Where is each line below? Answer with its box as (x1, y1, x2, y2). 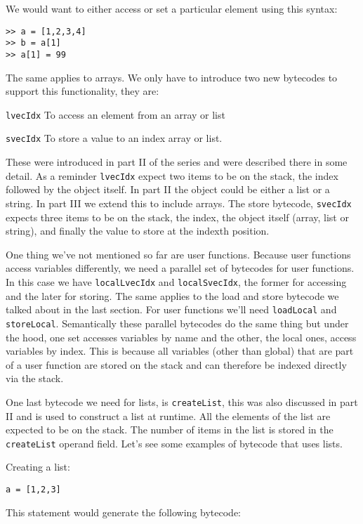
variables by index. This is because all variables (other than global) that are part (6, 343, 354, 358)
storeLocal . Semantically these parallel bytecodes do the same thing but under (6, 315, 349, 330)
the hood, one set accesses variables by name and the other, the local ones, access (6, 329, 357, 344)
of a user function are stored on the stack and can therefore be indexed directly (6, 357, 347, 372)
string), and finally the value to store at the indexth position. (6, 223, 270, 238)
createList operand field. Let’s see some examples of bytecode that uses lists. (6, 435, 343, 450)
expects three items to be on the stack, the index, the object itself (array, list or (6, 209, 349, 224)
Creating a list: (6, 459, 70, 474)
